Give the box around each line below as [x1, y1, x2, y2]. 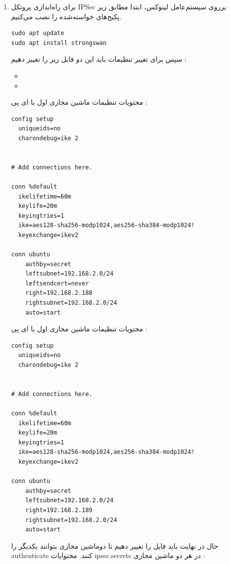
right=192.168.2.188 [25, 289, 93, 297]
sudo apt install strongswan [11, 39, 107, 46]
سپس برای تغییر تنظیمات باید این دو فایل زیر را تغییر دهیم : [11, 54, 187, 64]
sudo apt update [11, 30, 65, 37]
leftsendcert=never [25, 280, 89, 287]
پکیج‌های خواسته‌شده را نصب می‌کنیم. [11, 11, 122, 21]
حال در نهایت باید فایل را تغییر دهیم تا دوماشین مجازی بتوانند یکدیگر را [11, 540, 218, 551]
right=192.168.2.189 [25, 506, 93, 514]
